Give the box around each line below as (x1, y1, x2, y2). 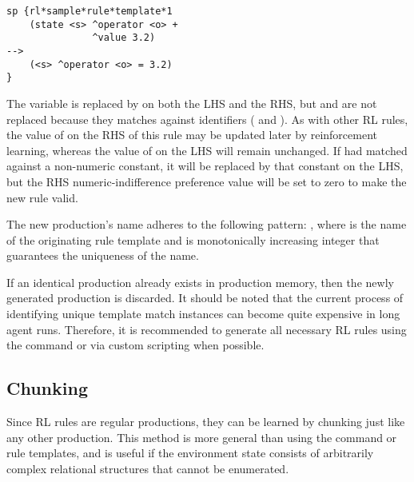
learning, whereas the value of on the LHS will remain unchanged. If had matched (6, 141, 408, 158)
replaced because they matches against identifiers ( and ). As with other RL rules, (6, 110, 408, 127)
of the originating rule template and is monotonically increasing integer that (6, 231, 380, 248)
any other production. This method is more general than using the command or (6, 428, 397, 445)
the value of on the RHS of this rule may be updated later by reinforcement (6, 126, 377, 143)
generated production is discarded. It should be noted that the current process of (6, 289, 404, 306)
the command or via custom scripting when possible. (6, 337, 265, 353)
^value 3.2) (92, 32, 156, 44)
